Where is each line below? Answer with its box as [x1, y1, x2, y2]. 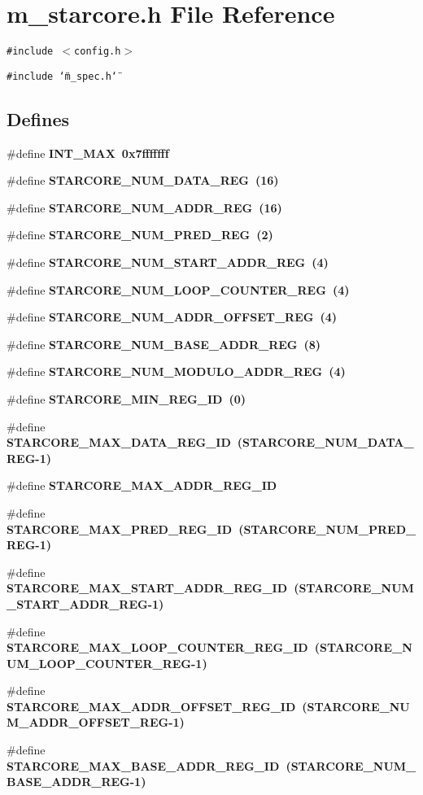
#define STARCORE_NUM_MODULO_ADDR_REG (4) [7, 363, 346, 380]
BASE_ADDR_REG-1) [7, 773, 146, 790]
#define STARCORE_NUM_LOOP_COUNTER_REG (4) [7, 281, 350, 298]
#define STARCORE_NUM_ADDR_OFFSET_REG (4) [7, 308, 338, 325]
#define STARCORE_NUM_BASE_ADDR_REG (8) [7, 335, 321, 352]
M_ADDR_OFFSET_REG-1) [7, 714, 185, 731]
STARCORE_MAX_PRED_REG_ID [7, 520, 233, 537]
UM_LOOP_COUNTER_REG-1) [7, 654, 207, 671]
